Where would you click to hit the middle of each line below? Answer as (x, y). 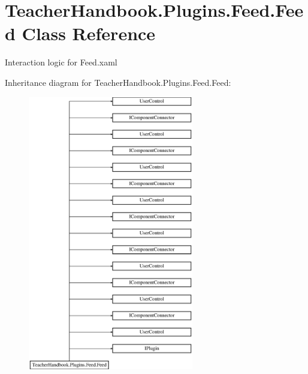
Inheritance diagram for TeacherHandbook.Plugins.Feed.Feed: (118, 82)
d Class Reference (80, 33)
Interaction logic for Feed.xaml (61, 62)
